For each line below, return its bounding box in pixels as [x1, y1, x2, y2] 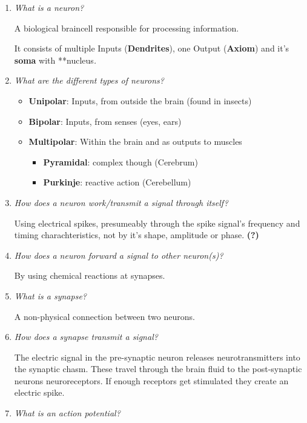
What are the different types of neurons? [14, 74, 164, 87]
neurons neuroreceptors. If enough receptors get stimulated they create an [14, 374, 289, 387]
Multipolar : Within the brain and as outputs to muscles [28, 135, 242, 148]
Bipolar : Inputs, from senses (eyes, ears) [28, 115, 182, 127]
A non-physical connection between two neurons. [14, 310, 195, 322]
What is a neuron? [14, 1, 84, 13]
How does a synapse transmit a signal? [14, 330, 158, 343]
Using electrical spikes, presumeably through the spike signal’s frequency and [14, 216, 300, 229]
